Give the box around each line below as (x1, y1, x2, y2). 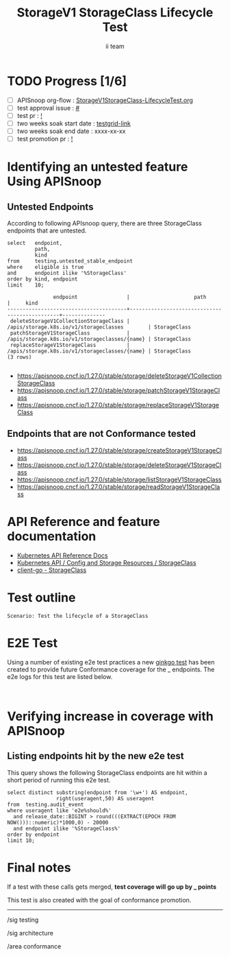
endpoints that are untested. (7, 226, 87, 235)
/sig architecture (7, 929, 53, 937)
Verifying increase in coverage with (7, 708, 214, 724)
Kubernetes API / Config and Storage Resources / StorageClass (16, 558, 196, 566)
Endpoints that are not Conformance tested (7, 428, 196, 440)
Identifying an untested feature (7, 159, 188, 175)
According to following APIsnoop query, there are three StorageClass (7, 219, 202, 228)
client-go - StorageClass (16, 566, 87, 574)
